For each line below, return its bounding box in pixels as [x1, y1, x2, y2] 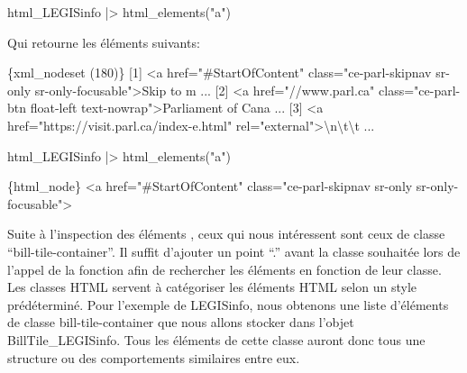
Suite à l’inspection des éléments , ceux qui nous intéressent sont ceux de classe [7, 224, 445, 243]
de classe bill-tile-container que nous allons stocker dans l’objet [7, 313, 354, 332]
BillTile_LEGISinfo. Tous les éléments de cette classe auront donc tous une [7, 330, 426, 349]
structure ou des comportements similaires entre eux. [7, 348, 300, 367]
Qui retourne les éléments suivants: [7, 32, 200, 51]
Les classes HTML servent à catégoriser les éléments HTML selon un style [7, 277, 417, 296]
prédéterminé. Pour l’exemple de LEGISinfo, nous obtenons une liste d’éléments [7, 295, 449, 314]
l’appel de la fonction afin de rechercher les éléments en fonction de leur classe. [7, 259, 442, 278]
